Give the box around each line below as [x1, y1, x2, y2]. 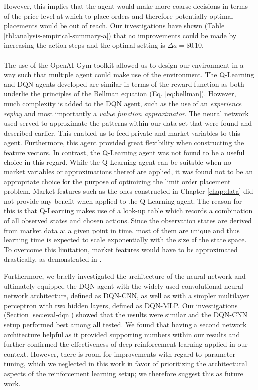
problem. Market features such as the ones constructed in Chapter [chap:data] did [4, 186, 253, 196]
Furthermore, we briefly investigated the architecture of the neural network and [4, 271, 246, 281]
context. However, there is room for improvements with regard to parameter [4, 348, 235, 359]
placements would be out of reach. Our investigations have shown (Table [4, 20, 225, 31]
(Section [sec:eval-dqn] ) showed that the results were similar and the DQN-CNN [4, 310, 248, 320]
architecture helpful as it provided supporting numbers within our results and [4, 329, 240, 339]
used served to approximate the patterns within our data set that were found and [4, 118, 252, 128]
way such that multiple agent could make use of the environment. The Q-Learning [4, 69, 254, 79]
